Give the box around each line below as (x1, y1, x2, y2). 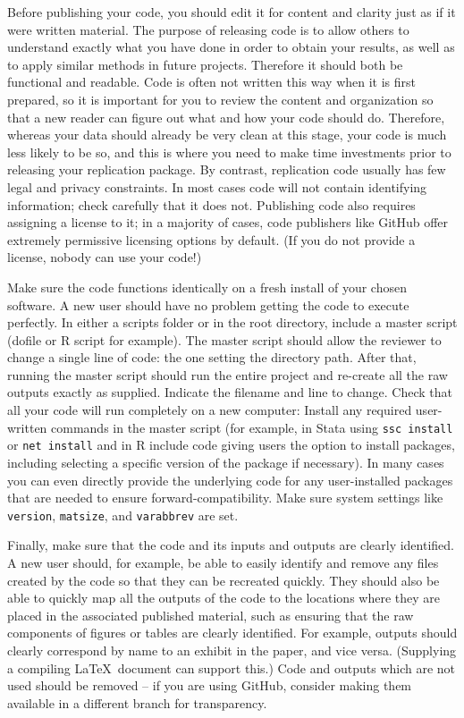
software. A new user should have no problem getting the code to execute (7, 295, 409, 314)
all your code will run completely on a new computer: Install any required (7, 401, 412, 419)
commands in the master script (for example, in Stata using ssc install (51, 418, 453, 436)
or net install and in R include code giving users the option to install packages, (7, 435, 455, 454)
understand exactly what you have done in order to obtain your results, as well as (7, 38, 455, 56)
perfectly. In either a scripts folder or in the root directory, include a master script (7, 313, 458, 332)
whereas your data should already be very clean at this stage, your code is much (7, 125, 447, 144)
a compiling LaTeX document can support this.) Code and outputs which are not (7, 658, 456, 677)
